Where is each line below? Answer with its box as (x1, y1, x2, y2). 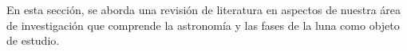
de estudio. (6, 32, 60, 49)
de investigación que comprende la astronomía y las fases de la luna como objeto (6, 16, 400, 33)
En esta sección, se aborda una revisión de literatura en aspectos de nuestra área (6, 2, 401, 17)
